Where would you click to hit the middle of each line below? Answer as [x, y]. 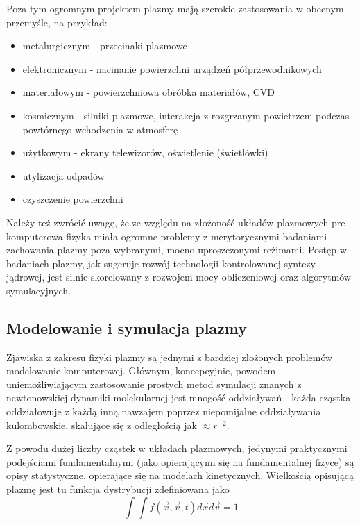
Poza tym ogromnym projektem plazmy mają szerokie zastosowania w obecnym [175, 8]
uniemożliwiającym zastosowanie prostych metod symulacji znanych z [154, 384]
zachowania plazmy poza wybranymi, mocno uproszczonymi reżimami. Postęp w [177, 250]
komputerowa [35, 236]
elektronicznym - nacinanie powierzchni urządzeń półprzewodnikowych [172, 68]
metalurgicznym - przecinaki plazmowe [105, 45]
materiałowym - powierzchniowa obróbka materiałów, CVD [149, 92]
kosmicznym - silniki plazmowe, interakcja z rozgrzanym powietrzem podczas [186, 115]
